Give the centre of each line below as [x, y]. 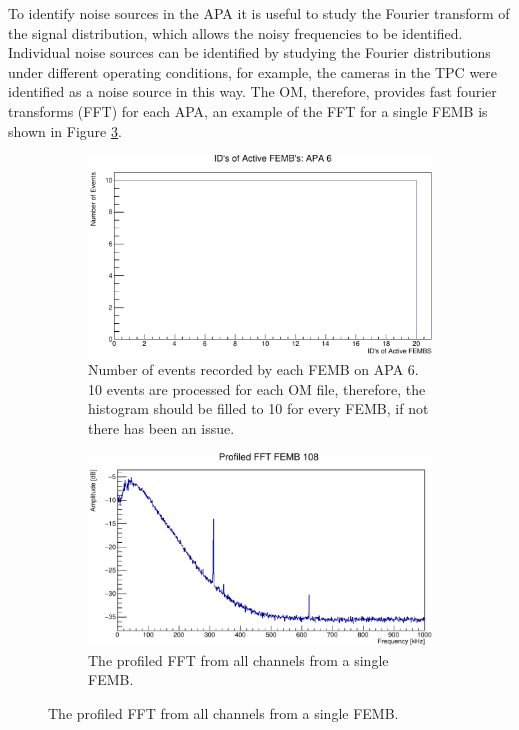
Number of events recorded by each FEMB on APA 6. [253, 369]
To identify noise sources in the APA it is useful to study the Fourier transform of [259, 13]
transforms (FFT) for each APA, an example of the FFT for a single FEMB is [248, 110]
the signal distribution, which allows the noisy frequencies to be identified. [235, 32]
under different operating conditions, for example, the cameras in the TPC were [253, 71]
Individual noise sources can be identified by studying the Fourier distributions [249, 52]
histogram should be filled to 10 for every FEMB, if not [258, 408]
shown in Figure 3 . [65, 130]
